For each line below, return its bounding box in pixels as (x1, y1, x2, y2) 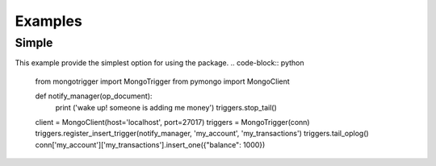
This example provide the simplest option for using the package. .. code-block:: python (15, 58, 304, 68)
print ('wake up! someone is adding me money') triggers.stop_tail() (55, 102, 278, 112)
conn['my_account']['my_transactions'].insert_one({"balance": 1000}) (35, 139, 266, 149)
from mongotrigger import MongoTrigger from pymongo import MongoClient (35, 77, 290, 86)
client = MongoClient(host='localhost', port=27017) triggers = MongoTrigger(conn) (35, 117, 310, 127)
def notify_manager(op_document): (35, 91, 153, 101)
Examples (15, 12, 82, 30)
